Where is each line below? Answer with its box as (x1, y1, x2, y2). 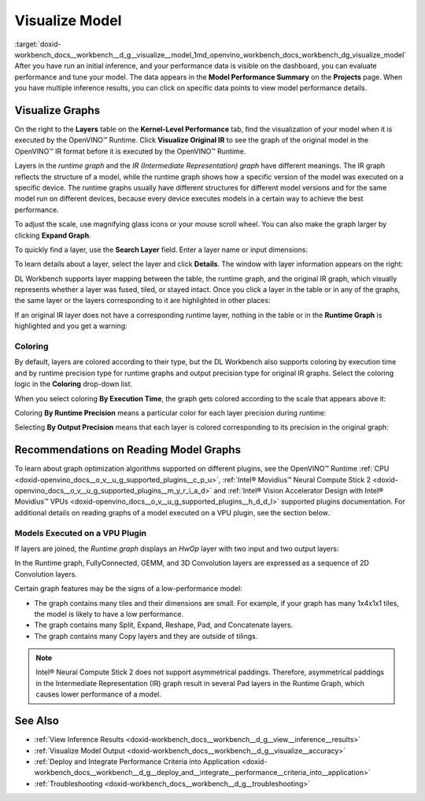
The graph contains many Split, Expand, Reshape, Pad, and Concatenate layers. (34, 620, 294, 629)
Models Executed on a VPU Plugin (14, 527, 147, 538)
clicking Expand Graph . (14, 231, 91, 240)
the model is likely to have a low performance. (34, 609, 184, 618)
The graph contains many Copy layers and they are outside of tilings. (34, 631, 258, 640)
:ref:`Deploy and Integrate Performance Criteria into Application (34, 756, 240, 766)
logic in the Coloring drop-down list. (14, 379, 133, 389)
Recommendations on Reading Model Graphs (14, 443, 242, 456)
